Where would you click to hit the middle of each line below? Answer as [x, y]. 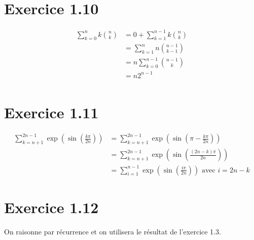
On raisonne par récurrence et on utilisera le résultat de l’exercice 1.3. [113, 231]
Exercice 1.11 [51, 112]
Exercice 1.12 [51, 207]
